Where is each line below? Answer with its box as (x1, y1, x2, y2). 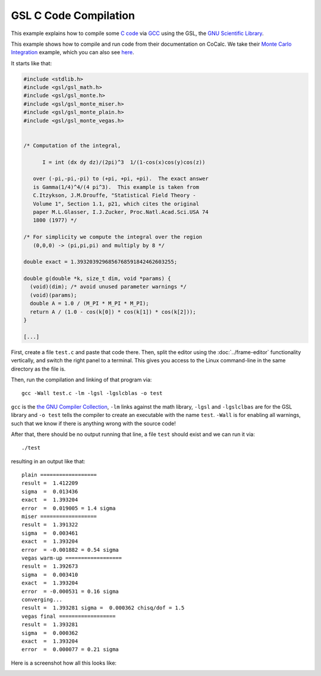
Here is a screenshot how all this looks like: (11, 659, 117, 666)
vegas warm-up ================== (21, 555, 122, 561)
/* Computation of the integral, (23, 142, 121, 149)
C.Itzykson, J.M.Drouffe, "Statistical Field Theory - (33, 192, 196, 199)
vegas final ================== (21, 612, 116, 620)
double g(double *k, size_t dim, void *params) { (23, 275, 171, 282)
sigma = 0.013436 (21, 488, 78, 495)
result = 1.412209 (21, 480, 78, 487)
